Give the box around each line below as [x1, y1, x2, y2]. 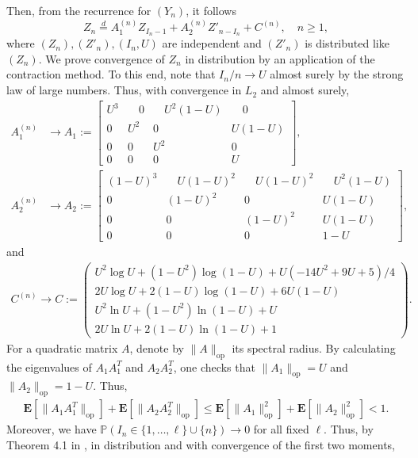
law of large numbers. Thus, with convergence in [6, 82, 242, 98]
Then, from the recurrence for [6, 2, 151, 18]
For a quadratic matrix [6, 339, 118, 356]
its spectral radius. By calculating [232, 339, 396, 356]
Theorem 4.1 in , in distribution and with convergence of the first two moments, [6, 436, 395, 452]
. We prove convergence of [38, 50, 165, 67]
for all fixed [253, 421, 309, 437]
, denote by [129, 339, 184, 356]
